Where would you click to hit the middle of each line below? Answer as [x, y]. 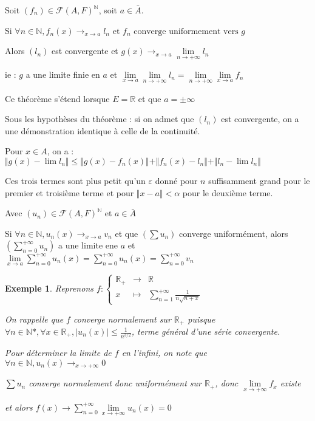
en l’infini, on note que [164, 353]
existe [290, 383]
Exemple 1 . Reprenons [49, 288]
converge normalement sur [122, 319]
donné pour [176, 180]
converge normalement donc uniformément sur [115, 383]
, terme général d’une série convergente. [206, 331]
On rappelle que [34, 319]
